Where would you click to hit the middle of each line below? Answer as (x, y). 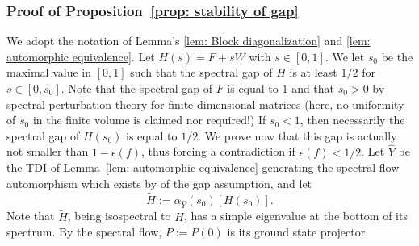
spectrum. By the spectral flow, (84, 232)
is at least (313, 72)
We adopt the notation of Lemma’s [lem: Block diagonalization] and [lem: (189, 41)
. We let (345, 56)
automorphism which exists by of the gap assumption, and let (159, 183)
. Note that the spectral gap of (136, 88)
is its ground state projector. (298, 232)
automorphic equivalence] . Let (81, 56)
